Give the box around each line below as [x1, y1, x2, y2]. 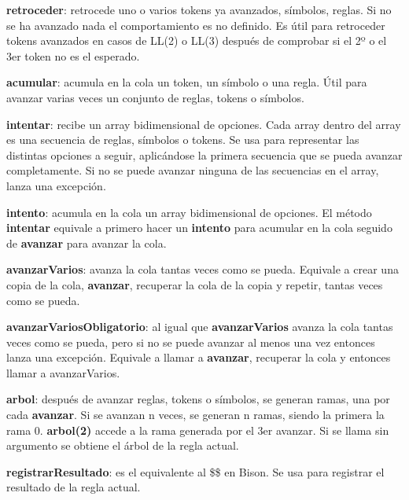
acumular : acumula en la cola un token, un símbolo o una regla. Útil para [6, 74, 367, 90]
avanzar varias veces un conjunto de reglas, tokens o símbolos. [6, 89, 304, 105]
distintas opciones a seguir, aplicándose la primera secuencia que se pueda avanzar [6, 146, 403, 163]
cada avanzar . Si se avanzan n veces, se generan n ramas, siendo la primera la [6, 406, 385, 423]
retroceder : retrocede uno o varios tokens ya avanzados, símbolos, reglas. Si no [6, 2, 392, 17]
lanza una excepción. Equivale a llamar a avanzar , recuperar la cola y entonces [6, 349, 391, 366]
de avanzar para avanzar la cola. [6, 234, 167, 251]
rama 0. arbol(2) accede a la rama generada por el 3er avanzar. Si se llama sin [6, 421, 389, 438]
